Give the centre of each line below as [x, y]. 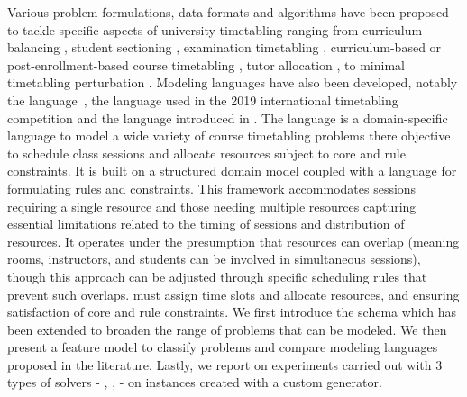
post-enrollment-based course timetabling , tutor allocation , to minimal [206, 64]
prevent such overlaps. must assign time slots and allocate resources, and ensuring [233, 294]
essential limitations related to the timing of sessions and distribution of [206, 224]
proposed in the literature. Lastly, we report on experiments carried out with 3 [225, 364]
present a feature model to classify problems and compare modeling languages [223, 347]
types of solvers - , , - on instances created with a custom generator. [195, 382]
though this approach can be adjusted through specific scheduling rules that [217, 276]
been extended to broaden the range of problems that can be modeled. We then [227, 329]
